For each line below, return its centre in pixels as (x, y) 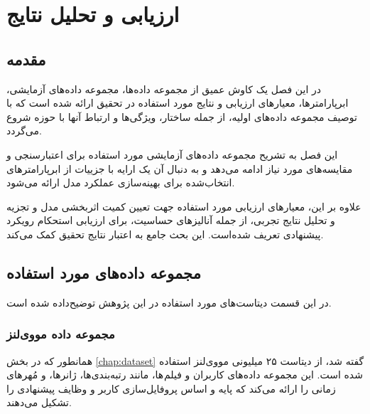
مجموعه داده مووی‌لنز (61, 334)
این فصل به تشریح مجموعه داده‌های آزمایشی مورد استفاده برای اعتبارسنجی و (172, 154)
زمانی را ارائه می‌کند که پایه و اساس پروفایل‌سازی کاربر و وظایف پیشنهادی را (171, 388)
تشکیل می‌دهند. (39, 402)
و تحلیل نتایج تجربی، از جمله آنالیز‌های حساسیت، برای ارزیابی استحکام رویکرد (171, 220)
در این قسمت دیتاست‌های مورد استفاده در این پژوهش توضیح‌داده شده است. (169, 302)
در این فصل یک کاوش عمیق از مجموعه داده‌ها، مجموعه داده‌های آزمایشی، (164, 89)
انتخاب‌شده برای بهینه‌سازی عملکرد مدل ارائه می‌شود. (121, 182)
